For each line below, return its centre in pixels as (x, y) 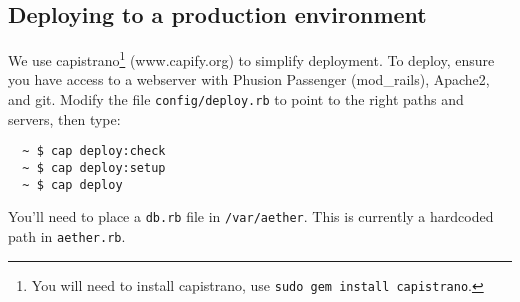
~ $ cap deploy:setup (94, 167)
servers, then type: (64, 118)
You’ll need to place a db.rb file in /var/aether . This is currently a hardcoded (251, 216)
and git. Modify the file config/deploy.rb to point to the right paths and (236, 99)
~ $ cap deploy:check (94, 151)
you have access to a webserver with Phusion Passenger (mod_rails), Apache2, (249, 79)
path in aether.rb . (67, 235)
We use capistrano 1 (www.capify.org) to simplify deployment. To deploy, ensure (251, 58)
